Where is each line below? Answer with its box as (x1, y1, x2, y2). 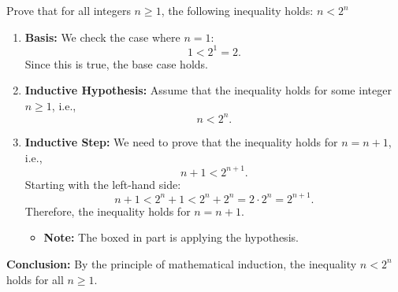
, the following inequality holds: (161, 2, 314, 18)
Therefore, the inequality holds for (24, 202, 191, 219)
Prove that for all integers (6, 2, 131, 18)
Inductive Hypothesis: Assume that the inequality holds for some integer (24, 82, 392, 98)
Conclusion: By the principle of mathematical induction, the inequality (6, 255, 357, 272)
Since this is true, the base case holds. (24, 55, 208, 72)
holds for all (6, 271, 64, 287)
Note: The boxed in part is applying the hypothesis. (43, 229, 299, 246)
